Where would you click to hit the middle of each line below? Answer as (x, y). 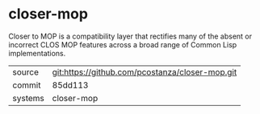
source (25, 71)
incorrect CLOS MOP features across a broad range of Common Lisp (123, 44)
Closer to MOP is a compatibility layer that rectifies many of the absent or (130, 36)
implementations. (37, 53)
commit (27, 85)
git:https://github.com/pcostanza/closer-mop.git (145, 71)
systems (28, 98)
